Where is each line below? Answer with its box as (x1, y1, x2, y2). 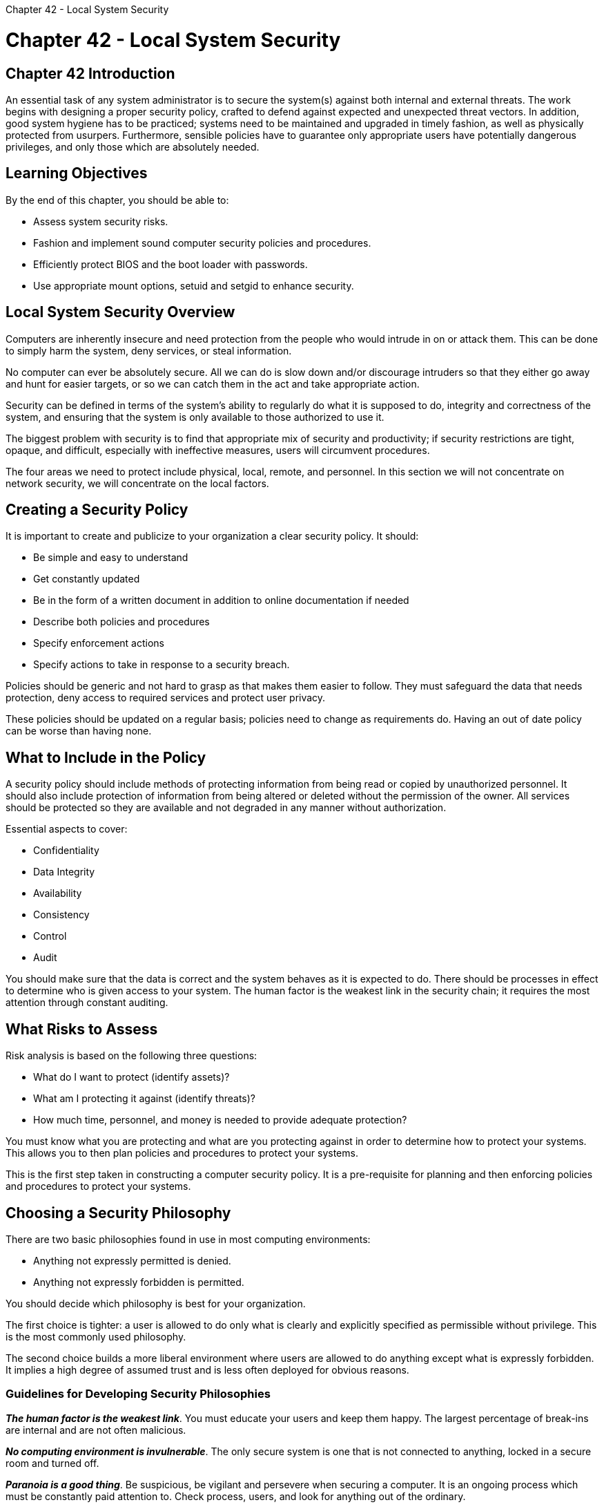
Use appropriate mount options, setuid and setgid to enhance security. (33, 279, 354, 292)
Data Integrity (33, 866, 95, 878)
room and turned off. (6, 1457, 99, 1469)
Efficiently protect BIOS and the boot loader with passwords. (33, 258, 308, 270)
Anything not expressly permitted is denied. (33, 1254, 231, 1267)
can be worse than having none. (6, 725, 152, 737)
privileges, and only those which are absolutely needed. (6, 140, 260, 153)
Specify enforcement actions (33, 637, 164, 650)
